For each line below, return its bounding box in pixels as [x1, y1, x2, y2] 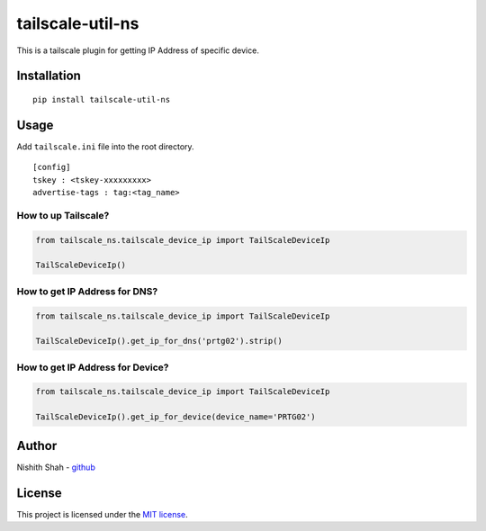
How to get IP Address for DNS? [16, 284, 158, 297]
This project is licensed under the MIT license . [16, 508, 188, 519]
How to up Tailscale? [16, 209, 110, 221]
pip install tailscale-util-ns [32, 94, 171, 104]
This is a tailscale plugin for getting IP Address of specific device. [16, 45, 260, 56]
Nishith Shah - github [16, 462, 96, 472]
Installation [16, 68, 81, 84]
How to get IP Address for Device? [16, 361, 169, 373]
